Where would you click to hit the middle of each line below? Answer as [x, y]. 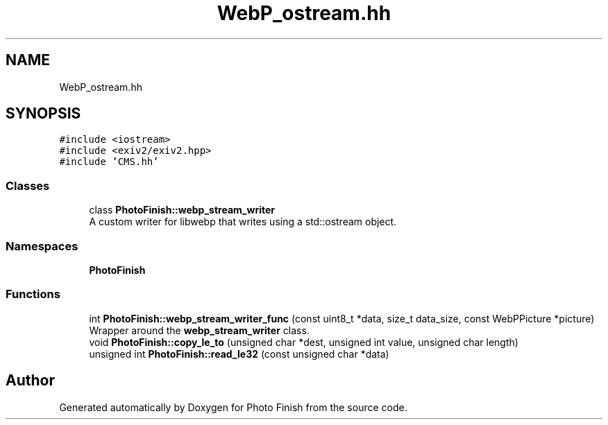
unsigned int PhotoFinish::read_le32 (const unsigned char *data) [239, 354]
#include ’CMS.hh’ [109, 162]
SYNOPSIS [43, 114]
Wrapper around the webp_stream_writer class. [199, 330]
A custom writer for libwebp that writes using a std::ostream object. [243, 222]
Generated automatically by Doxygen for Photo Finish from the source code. [233, 407]
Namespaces [42, 246]
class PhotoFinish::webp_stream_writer [182, 210]
